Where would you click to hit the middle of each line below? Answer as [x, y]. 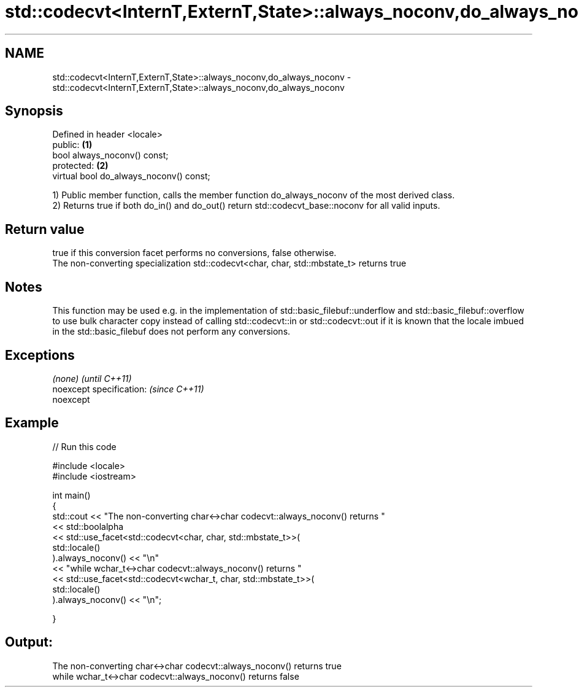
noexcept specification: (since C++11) [128, 389]
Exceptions [40, 355]
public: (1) [72, 145]
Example [32, 423]
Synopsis [34, 111]
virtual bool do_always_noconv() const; [131, 176]
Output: [29, 642]
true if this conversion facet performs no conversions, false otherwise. [194, 253]
